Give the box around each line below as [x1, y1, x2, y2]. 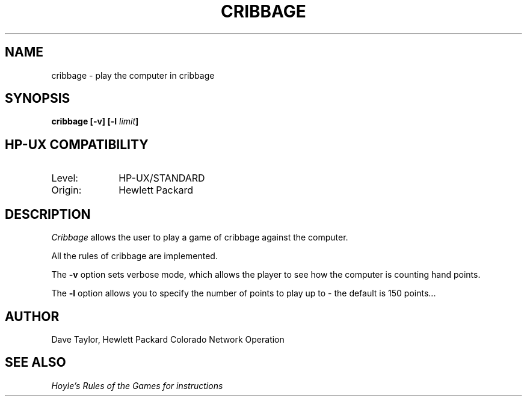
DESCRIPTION [5, 206, 91, 222]
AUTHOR [5, 308, 60, 324]
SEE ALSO [5, 355, 66, 370]
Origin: [51, 184, 82, 197]
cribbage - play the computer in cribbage [51, 70, 215, 81]
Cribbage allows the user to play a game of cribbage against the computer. [51, 232, 348, 243]
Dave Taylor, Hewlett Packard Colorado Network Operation [51, 334, 285, 344]
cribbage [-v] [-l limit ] [51, 116, 139, 127]
